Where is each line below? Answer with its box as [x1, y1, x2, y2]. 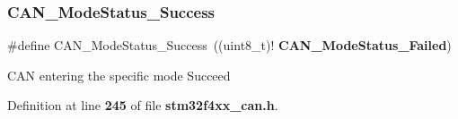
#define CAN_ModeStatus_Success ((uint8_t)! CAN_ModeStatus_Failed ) [7, 36, 452, 55]
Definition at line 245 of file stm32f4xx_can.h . [7, 96, 278, 115]
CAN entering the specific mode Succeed [7, 65, 231, 84]
